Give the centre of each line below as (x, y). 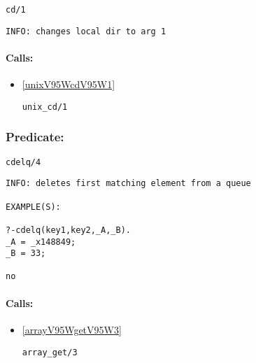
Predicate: (35, 137)
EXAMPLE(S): (33, 207)
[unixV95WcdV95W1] (69, 84)
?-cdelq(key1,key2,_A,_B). (68, 230)
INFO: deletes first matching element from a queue (128, 184)
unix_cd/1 (45, 107)
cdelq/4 (23, 162)
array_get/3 (50, 352)
